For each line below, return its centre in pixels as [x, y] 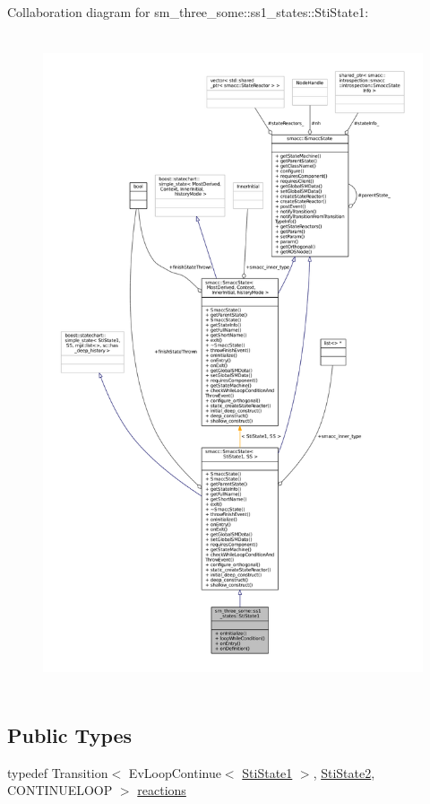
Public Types [70, 734]
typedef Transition [58, 772]
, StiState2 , [344, 772]
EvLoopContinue [175, 772]
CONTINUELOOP [60, 790]
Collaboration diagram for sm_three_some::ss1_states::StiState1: [188, 12]
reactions [162, 790]
